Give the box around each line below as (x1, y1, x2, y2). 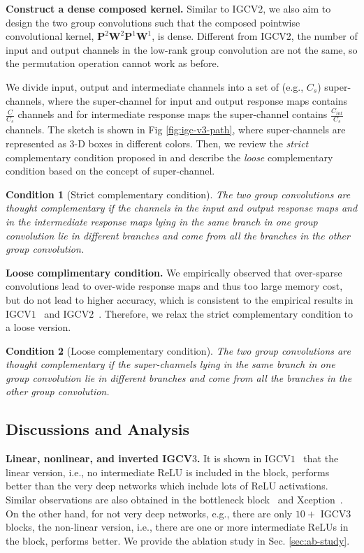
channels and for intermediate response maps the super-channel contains (17, 107, 328, 121)
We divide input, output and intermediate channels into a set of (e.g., (6, 79, 304, 94)
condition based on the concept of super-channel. (6, 163, 215, 178)
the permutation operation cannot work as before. (6, 56, 219, 71)
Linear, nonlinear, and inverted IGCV (6, 451, 192, 466)
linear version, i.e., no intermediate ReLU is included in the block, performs (6, 464, 330, 479)
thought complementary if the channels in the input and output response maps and (6, 200, 358, 215)
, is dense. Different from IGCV (152, 29, 286, 43)
